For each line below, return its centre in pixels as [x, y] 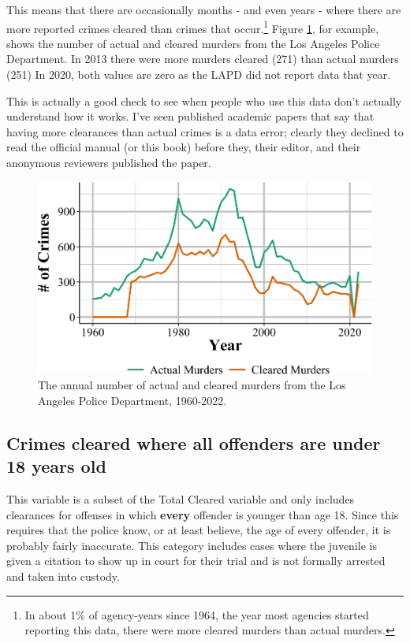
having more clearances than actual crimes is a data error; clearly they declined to [205, 131]
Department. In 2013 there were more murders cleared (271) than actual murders [203, 59]
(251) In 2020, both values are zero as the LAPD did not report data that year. [199, 74]
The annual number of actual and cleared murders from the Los [192, 385]
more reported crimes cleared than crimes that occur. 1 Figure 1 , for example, [193, 27]
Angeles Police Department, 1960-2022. [132, 400]
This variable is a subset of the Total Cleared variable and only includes [181, 498]
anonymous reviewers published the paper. [109, 162]
